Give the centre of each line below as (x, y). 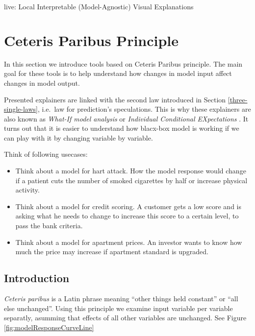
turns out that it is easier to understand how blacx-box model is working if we (122, 128)
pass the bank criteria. (49, 226)
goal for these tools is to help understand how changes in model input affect (118, 73)
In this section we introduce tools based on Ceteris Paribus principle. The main (123, 63)
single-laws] (21, 109)
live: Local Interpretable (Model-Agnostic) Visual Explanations (99, 6)
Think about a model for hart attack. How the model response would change (131, 171)
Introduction (37, 278)
